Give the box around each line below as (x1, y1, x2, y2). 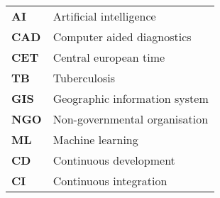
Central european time (53, 48, 165, 65)
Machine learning (53, 131, 138, 148)
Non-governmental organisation (53, 110, 209, 127)
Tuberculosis (53, 69, 116, 86)
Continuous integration (53, 172, 167, 189)
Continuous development (53, 151, 175, 168)
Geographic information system (53, 89, 209, 106)
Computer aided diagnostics (53, 28, 192, 45)
